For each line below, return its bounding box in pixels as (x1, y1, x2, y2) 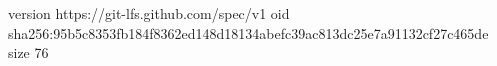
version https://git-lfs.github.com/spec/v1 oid (8, 3, 290, 23)
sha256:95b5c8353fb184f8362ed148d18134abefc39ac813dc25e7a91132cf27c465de (8, 22, 489, 43)
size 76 (8, 42, 49, 63)
